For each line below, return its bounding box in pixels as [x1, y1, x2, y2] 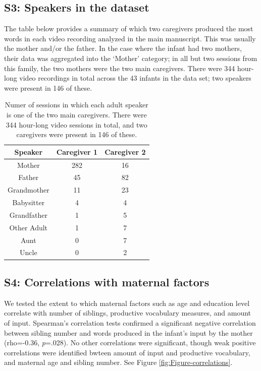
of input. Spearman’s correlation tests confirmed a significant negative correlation [4, 317, 256, 328]
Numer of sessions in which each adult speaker [5, 99, 148, 110]
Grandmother [8, 184, 49, 195]
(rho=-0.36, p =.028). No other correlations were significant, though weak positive [4, 337, 256, 348]
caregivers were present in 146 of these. [16, 129, 137, 140]
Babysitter [12, 197, 45, 208]
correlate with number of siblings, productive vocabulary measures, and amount [4, 307, 251, 318]
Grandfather [9, 209, 47, 220]
